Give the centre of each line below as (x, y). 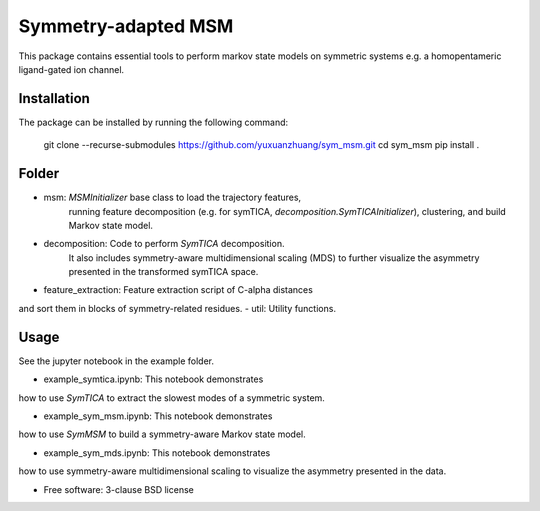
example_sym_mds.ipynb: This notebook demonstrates (157, 452)
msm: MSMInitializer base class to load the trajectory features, (172, 197)
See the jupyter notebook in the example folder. (116, 361)
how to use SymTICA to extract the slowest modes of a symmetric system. (171, 397)
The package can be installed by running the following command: (153, 122)
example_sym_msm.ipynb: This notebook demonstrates (158, 416)
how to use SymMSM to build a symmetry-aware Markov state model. (162, 434)
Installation (54, 98)
